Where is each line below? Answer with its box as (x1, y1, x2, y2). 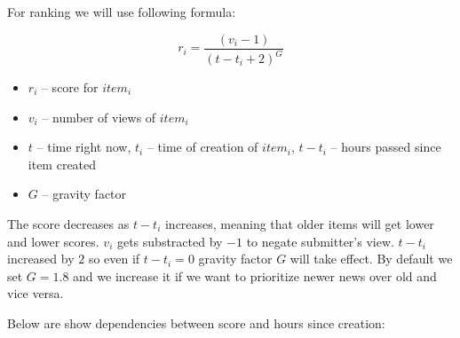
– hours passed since (330, 138, 441, 156)
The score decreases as (7, 214, 130, 232)
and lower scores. (7, 232, 99, 250)
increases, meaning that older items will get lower (164, 214, 434, 232)
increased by (7, 249, 75, 268)
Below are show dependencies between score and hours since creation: (7, 313, 385, 332)
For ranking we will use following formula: (7, 3, 236, 20)
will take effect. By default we (289, 249, 453, 268)
